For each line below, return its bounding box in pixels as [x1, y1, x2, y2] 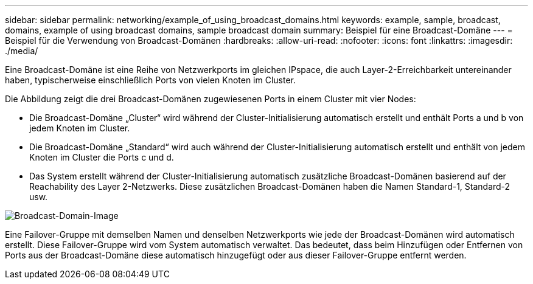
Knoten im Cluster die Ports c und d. [29, 152, 174, 162]
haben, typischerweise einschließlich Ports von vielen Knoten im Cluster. [5, 75, 296, 85]
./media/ [5, 46, 38, 56]
